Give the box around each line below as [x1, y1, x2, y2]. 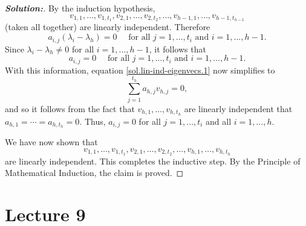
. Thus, [79, 115, 106, 127]
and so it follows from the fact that [5, 102, 135, 115]
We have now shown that [5, 136, 98, 148]
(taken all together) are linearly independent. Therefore [5, 20, 210, 33]
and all [206, 115, 232, 127]
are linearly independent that [184, 102, 293, 115]
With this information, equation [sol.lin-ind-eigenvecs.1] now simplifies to [5, 63, 275, 76]
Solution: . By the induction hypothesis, [5, 2, 155, 14]
